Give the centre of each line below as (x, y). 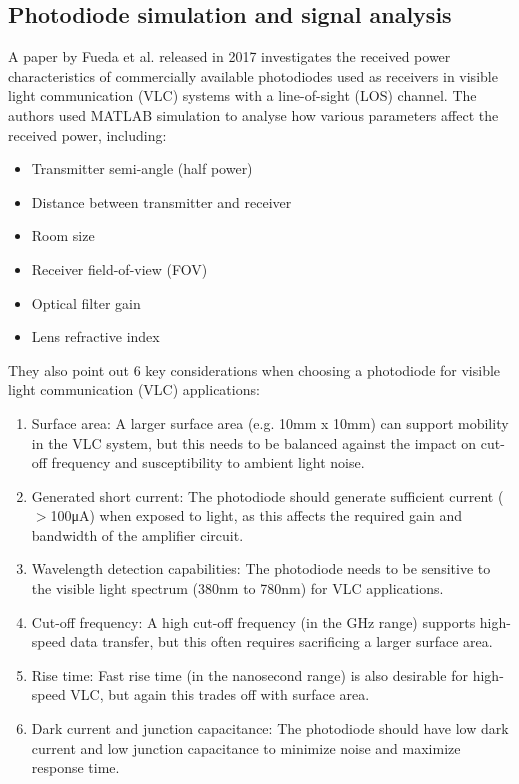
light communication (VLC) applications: (134, 389)
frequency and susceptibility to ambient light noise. (208, 462)
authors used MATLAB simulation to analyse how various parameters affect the (253, 114)
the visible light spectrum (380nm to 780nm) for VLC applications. (237, 588)
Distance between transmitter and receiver (161, 201)
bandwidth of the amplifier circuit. (137, 534)
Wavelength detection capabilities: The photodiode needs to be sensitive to (261, 568)
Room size (63, 235)
